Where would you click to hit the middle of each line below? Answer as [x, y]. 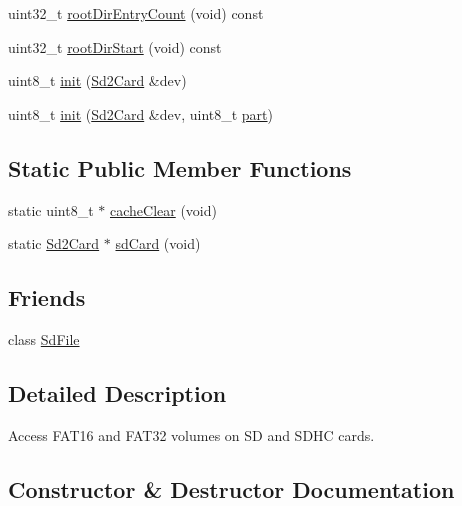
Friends [47, 297]
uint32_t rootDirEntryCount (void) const [136, 13]
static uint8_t [51, 209]
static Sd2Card [54, 243]
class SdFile [44, 338]
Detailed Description [117, 392]
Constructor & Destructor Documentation [231, 488]
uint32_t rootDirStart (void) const [115, 46]
